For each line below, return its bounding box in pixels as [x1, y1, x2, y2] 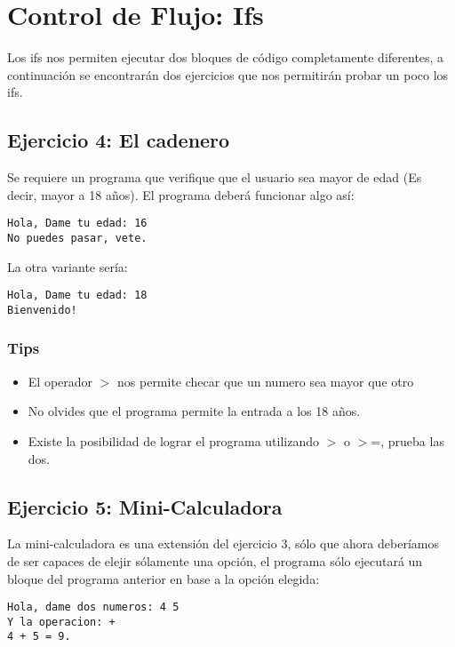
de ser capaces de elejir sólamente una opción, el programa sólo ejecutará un [7, 551, 423, 570]
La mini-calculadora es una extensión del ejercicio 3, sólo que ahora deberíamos [7, 534, 439, 553]
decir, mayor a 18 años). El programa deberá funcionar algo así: [7, 185, 355, 204]
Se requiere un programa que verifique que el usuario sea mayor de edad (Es [7, 168, 422, 187]
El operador [28, 371, 93, 390]
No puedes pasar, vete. [7, 231, 148, 244]
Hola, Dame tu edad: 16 [7, 217, 148, 230]
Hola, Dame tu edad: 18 [7, 289, 148, 302]
